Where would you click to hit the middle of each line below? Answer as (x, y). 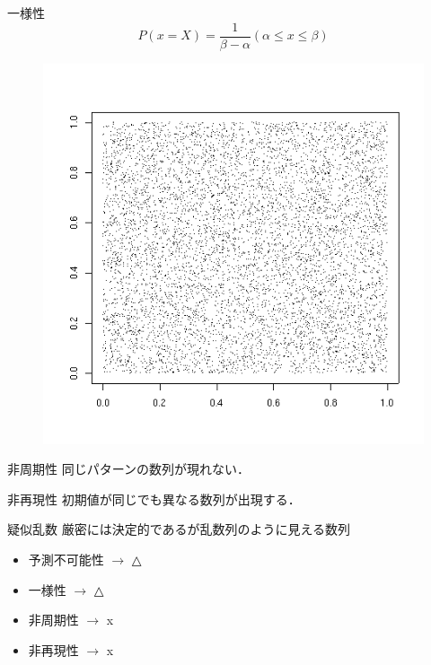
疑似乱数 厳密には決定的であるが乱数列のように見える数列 (179, 529)
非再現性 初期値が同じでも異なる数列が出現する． (154, 499)
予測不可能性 (66, 560)
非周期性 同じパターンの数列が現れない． (128, 469)
